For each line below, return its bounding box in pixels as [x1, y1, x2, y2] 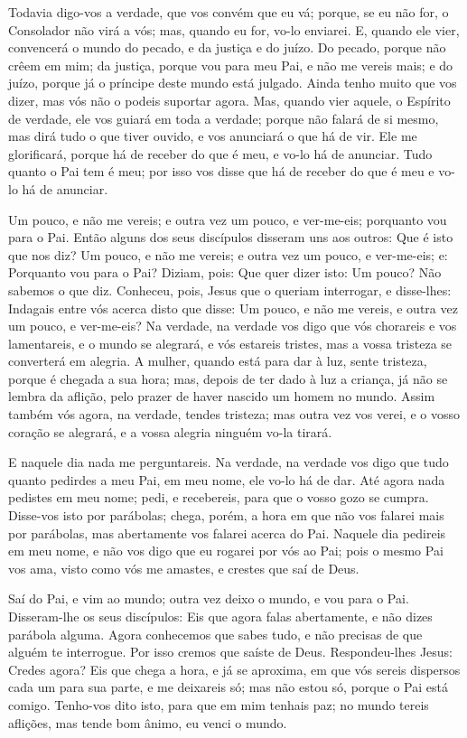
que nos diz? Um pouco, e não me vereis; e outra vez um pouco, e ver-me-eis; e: [8, 245, 448, 264]
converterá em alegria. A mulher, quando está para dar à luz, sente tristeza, [8, 351, 427, 370]
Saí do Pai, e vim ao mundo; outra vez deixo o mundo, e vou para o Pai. [8, 589, 409, 608]
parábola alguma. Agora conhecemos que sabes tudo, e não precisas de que [8, 624, 423, 643]
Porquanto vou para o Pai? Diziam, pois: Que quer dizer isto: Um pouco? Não [8, 263, 442, 282]
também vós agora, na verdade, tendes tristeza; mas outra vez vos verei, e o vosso [8, 405, 460, 424]
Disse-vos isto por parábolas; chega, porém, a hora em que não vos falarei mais [8, 506, 444, 525]
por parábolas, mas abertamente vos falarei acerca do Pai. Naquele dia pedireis [8, 523, 446, 542]
